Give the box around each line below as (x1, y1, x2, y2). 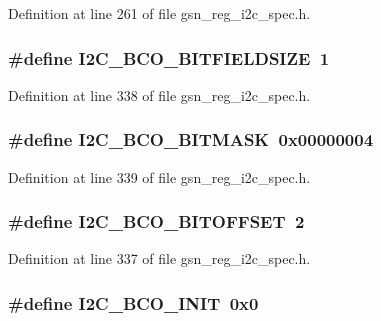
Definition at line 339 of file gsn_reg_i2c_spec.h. (8, 166, 311, 187)
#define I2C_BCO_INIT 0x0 (8, 290, 259, 315)
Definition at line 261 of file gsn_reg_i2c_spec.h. (8, 3, 311, 23)
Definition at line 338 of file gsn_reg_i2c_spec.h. (8, 84, 311, 105)
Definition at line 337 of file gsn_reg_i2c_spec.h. (8, 248, 311, 269)
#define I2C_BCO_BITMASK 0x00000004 (8, 127, 374, 152)
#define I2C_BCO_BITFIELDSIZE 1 (8, 45, 330, 70)
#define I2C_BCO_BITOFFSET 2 (8, 209, 305, 234)
